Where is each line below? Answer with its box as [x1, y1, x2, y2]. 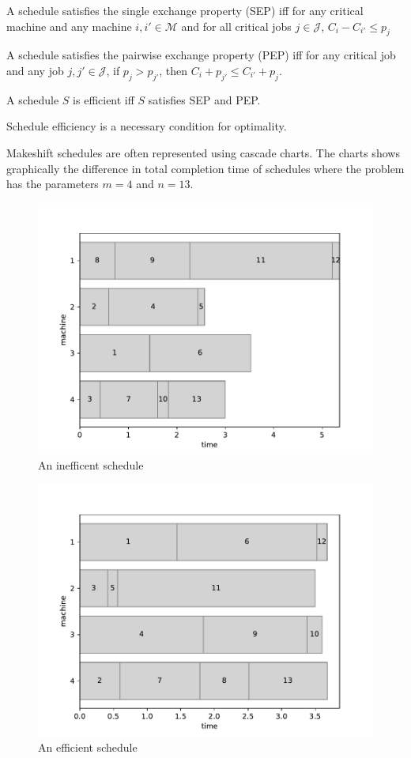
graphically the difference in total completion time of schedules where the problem [6, 160, 405, 176]
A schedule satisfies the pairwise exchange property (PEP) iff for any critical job [6, 47, 396, 63]
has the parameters [6, 175, 99, 192]
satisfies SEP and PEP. [148, 91, 261, 107]
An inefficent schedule [38, 457, 144, 473]
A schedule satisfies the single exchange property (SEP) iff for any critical [6, 2, 364, 18]
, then [159, 62, 188, 78]
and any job [6, 62, 64, 78]
